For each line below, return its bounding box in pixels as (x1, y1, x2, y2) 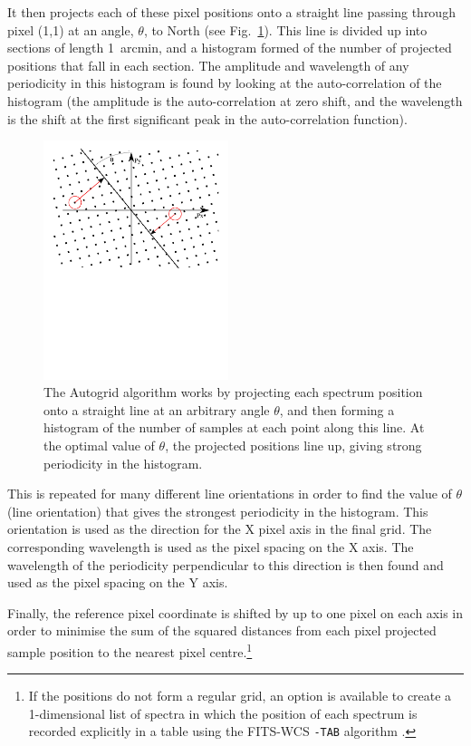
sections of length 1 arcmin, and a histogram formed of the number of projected (7, 38, 452, 57)
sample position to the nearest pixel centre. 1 (7, 639, 253, 661)
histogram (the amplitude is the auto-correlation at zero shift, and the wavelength (7, 91, 463, 110)
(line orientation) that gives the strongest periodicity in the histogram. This (7, 501, 428, 520)
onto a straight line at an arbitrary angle (43, 400, 270, 419)
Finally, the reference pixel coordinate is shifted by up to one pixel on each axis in (7, 603, 464, 622)
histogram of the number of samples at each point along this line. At (43, 418, 425, 437)
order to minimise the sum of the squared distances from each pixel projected (7, 621, 437, 640)
